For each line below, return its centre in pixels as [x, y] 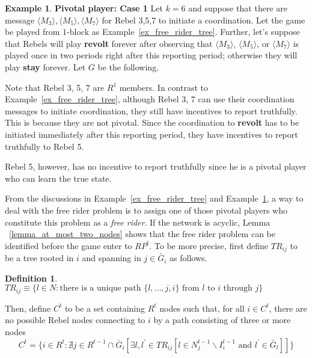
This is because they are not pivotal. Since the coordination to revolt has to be [152, 122]
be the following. [128, 66]
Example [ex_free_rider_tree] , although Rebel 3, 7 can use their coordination [150, 99]
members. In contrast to [164, 87]
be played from [32, 32]
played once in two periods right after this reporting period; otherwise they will [151, 55]
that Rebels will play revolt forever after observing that [109, 43]
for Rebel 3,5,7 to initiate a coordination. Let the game [203, 20]
